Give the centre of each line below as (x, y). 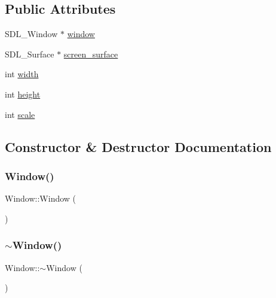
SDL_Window (31, 34)
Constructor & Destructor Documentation (138, 146)
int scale (20, 114)
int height (23, 94)
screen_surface (91, 54)
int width (22, 74)
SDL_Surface (30, 54)
